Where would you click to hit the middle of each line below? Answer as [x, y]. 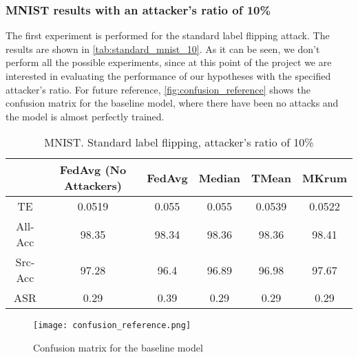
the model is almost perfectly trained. [85, 116]
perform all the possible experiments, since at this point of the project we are [169, 62]
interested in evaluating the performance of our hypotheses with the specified [168, 76]
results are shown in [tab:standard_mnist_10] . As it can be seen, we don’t [163, 48]
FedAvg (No [93, 170]
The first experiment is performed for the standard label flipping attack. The [168, 35]
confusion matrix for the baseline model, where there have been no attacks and [172, 103]
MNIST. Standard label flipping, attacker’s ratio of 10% [179, 142]
